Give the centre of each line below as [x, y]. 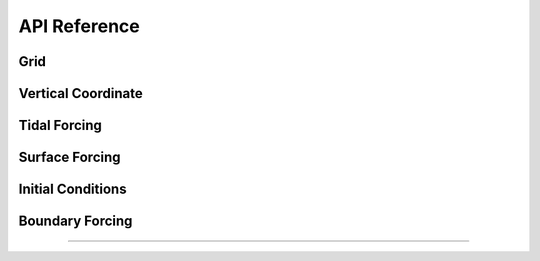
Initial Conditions [72, 189]
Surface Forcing [69, 157]
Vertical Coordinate [81, 93]
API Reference [79, 26]
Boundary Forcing [75, 221]
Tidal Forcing [60, 125]
